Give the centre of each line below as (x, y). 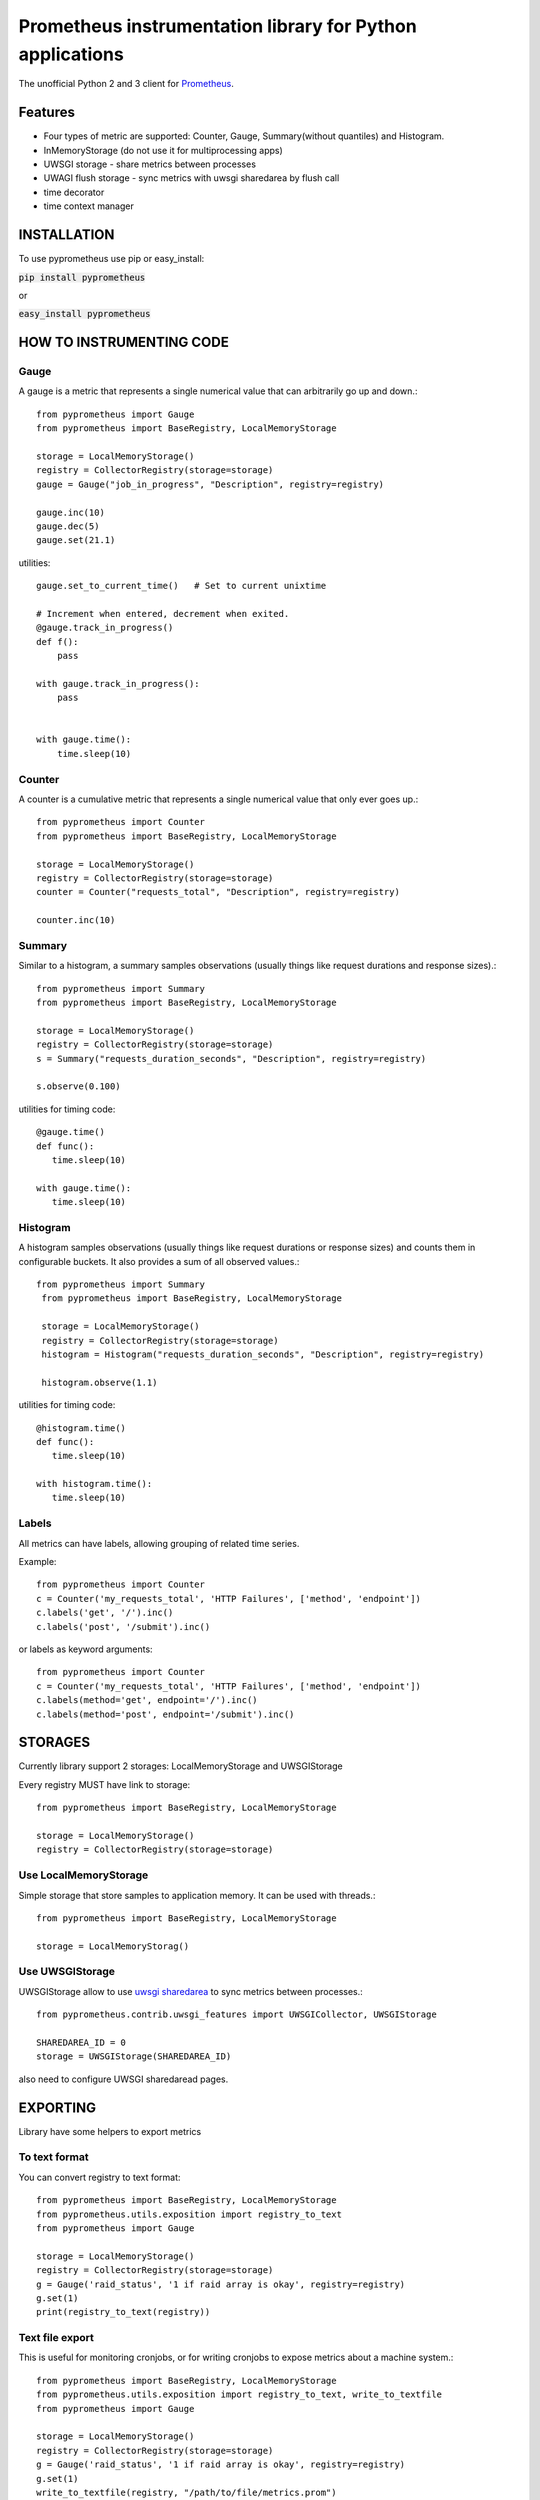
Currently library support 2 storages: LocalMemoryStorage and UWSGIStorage (181, 1766)
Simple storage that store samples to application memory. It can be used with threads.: (197, 1895)
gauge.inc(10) (70, 512)
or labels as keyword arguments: (86, 1649)
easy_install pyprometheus (84, 314)
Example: (37, 1561)
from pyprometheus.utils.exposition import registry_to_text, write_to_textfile (239, 2394)
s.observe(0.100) (78, 1086)
